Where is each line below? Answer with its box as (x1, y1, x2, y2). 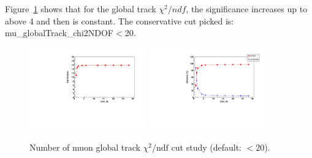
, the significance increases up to (186, 2, 308, 15)
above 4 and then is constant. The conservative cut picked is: (5, 14, 234, 27)
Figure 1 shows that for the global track (5, 2, 156, 15)
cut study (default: (171, 141, 242, 154)
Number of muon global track (29, 141, 140, 154)
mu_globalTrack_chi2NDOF (5, 26, 114, 39)
